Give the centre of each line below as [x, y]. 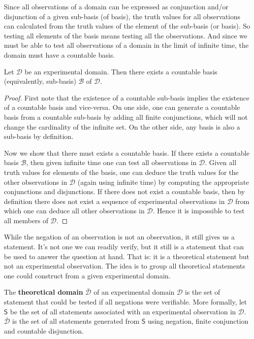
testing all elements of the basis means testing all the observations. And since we [126, 35]
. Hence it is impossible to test [199, 211]
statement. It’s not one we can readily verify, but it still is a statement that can [124, 247]
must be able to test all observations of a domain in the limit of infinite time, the [126, 45]
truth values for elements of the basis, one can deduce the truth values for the [121, 172]
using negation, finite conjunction [198, 321]
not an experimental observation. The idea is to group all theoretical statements [125, 266]
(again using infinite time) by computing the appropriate [163, 182]
